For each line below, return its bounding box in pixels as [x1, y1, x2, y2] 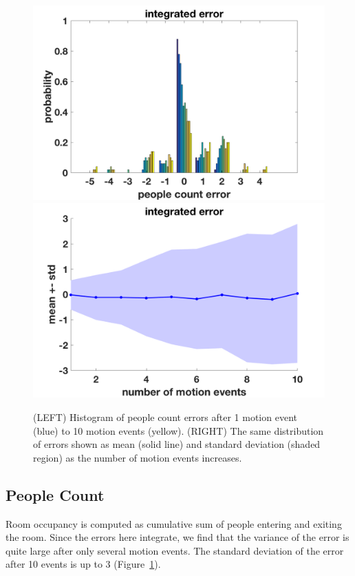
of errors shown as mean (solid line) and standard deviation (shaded [33, 437, 321, 451]
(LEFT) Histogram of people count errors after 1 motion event [33, 409, 297, 424]
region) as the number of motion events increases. [33, 450, 242, 464]
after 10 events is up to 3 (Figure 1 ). [6, 557, 161, 571]
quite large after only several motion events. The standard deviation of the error [6, 543, 344, 557]
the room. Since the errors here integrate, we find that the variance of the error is [6, 530, 349, 544]
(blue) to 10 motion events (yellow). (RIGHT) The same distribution [33, 423, 324, 438]
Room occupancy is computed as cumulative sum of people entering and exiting [6, 516, 342, 531]
